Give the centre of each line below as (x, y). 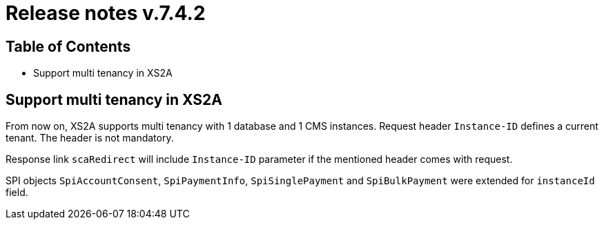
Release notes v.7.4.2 (106, 13)
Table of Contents (68, 46)
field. (17, 193)
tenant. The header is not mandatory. (90, 138)
